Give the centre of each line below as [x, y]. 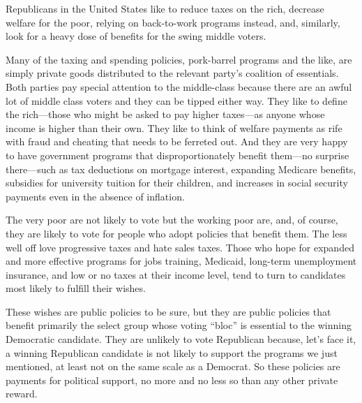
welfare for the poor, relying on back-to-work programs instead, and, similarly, [173, 22]
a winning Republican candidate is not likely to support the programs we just [172, 352]
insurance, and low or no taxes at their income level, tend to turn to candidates [176, 274]
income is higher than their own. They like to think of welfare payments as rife [174, 127]
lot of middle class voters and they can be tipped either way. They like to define [176, 100]
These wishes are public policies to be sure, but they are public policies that [168, 311]
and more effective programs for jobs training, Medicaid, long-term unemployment [181, 261]
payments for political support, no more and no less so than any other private [172, 380]
